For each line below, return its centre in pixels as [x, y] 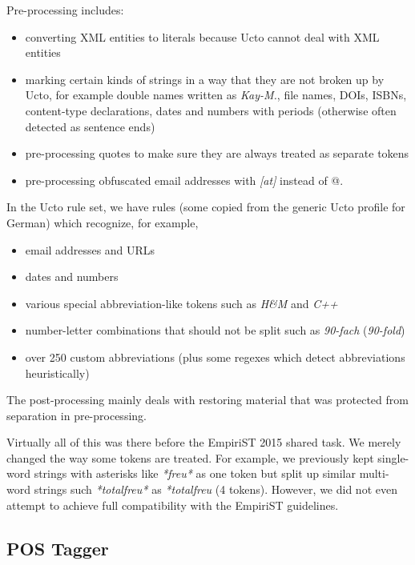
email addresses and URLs [90, 249]
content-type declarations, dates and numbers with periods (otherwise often [211, 110]
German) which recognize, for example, [103, 222]
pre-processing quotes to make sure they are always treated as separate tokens [217, 153]
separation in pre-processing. [77, 415]
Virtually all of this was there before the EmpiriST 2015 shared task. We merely [204, 442]
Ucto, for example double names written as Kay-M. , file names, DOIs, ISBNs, [216, 95]
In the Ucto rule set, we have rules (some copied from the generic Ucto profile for [206, 207]
